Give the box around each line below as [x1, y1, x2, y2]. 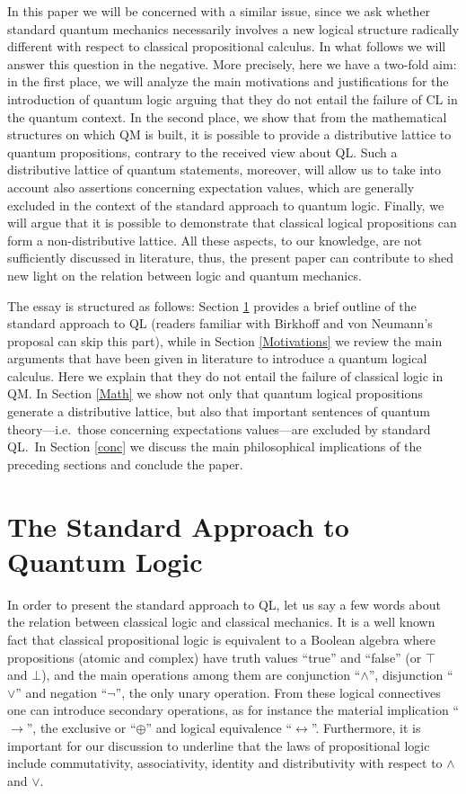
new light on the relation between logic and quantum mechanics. [7, 265, 362, 284]
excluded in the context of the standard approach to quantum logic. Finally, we [7, 195, 444, 214]
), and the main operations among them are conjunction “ [41, 665, 361, 684]
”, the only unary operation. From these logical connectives [115, 682, 441, 701]
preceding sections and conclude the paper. [7, 454, 243, 473]
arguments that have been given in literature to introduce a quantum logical [7, 349, 427, 368]
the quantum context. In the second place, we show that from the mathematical [7, 107, 447, 126]
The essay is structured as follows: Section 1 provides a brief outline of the [7, 296, 417, 315]
